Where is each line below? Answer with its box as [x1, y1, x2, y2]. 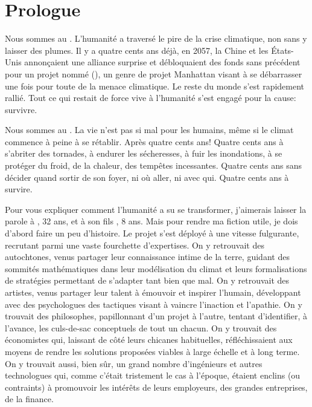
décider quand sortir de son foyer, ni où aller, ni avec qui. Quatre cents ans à [5, 171, 289, 183]
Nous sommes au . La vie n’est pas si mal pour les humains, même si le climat [5, 123, 294, 136]
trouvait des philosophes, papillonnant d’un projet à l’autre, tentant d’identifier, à [5, 310, 307, 322]
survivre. [5, 103, 37, 116]
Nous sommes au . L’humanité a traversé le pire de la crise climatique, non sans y [5, 32, 307, 45]
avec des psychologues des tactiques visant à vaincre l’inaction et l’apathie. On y [5, 298, 302, 310]
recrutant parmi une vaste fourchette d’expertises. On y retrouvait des [5, 238, 264, 251]
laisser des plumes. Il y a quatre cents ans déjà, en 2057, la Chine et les [5, 44, 269, 56]
